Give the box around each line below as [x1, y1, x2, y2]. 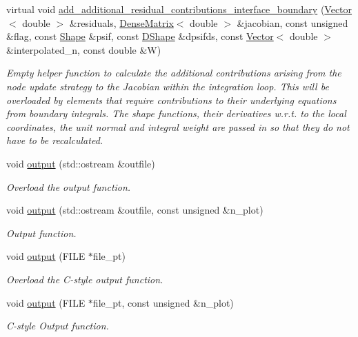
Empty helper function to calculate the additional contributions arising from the [6, 65, 341, 80]
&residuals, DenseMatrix [69, 15, 174, 30]
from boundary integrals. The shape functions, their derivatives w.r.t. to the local [6, 106, 346, 121]
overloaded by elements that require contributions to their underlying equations [6, 92, 337, 107]
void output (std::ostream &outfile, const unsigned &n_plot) [6, 203, 263, 217]
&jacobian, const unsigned [237, 15, 348, 30]
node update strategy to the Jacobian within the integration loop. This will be [6, 79, 329, 93]
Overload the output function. [6, 179, 131, 194]
